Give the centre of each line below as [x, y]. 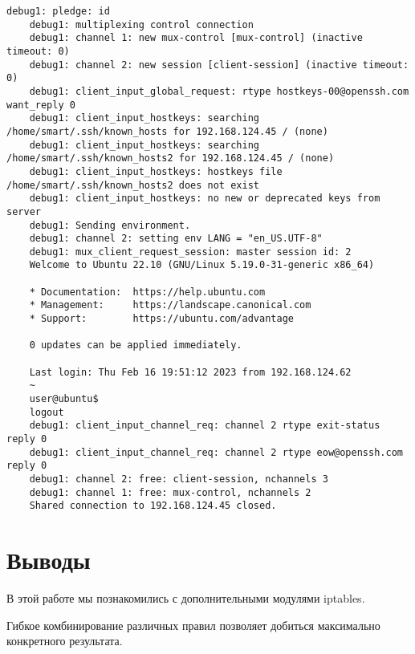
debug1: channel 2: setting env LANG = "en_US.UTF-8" [176, 239]
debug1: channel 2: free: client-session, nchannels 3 [179, 479]
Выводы [49, 560]
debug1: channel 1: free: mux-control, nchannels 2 [170, 492]
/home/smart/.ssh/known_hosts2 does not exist [133, 185]
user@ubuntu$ [64, 399]
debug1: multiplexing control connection [141, 24]
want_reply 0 [41, 105]
